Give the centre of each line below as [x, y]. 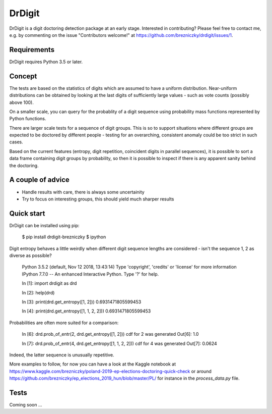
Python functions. [28, 119]
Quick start [27, 213]
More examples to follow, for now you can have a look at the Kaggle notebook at [93, 364]
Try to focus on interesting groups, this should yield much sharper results [98, 199]
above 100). [21, 102]
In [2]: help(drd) [38, 292]
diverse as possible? [31, 255]
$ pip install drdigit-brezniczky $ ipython [64, 237]
